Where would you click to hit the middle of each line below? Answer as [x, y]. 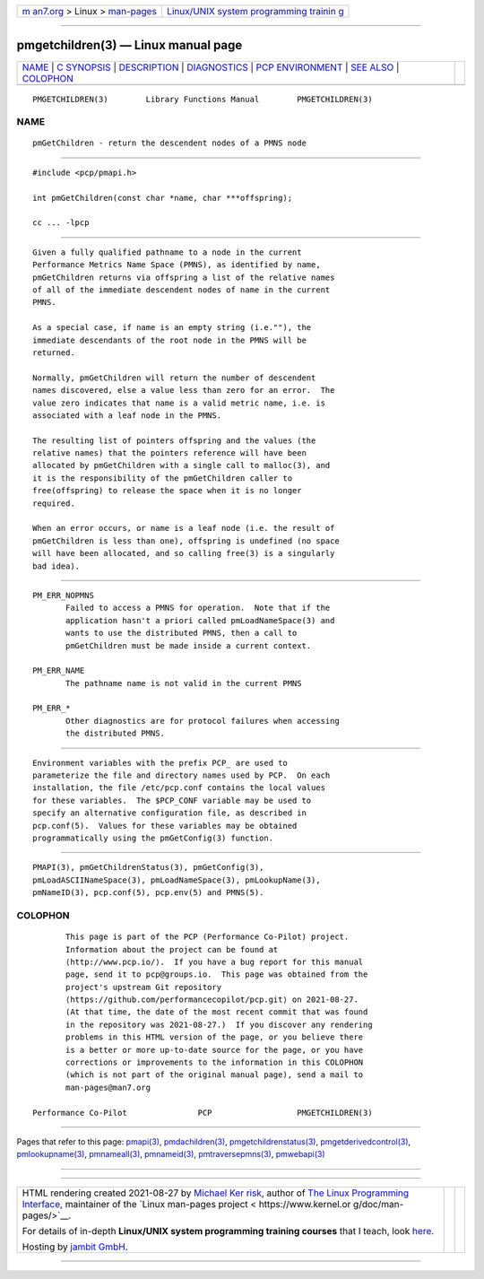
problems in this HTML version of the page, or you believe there [215, 1037]
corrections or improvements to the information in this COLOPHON [215, 1062]
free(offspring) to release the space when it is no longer [167, 491]
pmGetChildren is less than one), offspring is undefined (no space [186, 541]
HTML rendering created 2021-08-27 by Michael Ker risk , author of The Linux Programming [216, 1193]
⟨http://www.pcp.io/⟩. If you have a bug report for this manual [215, 961]
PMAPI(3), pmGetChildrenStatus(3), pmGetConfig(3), [148, 867]
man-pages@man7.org [108, 1087]
